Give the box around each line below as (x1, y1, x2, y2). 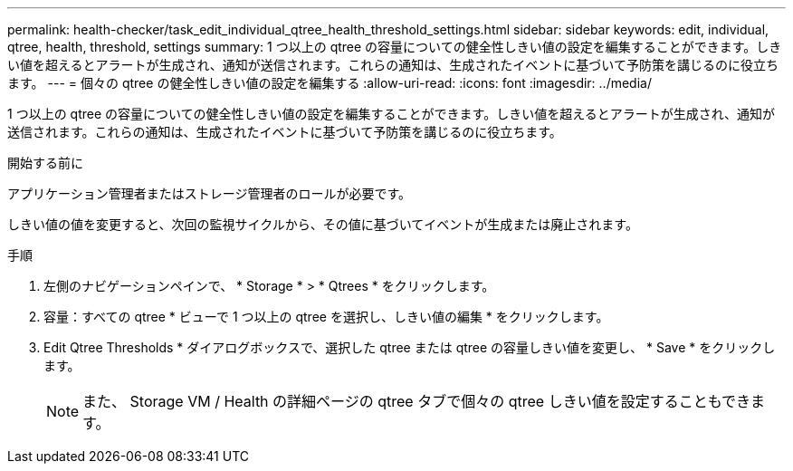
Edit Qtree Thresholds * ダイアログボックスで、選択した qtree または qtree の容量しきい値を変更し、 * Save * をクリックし (43, 340, 776, 355)
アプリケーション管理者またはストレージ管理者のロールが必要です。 (7, 186, 412, 201)
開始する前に (7, 155, 83, 170)
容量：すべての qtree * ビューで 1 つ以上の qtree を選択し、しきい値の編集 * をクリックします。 (43, 309, 609, 324)
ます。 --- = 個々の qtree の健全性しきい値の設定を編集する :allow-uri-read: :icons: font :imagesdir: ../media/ (7, 75, 652, 91)
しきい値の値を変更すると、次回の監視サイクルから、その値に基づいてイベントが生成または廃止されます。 (7, 216, 638, 232)
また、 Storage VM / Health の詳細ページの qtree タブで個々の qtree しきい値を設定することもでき (82, 392, 751, 410)
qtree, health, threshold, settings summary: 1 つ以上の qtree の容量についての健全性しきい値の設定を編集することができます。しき (7, 39, 782, 54)
